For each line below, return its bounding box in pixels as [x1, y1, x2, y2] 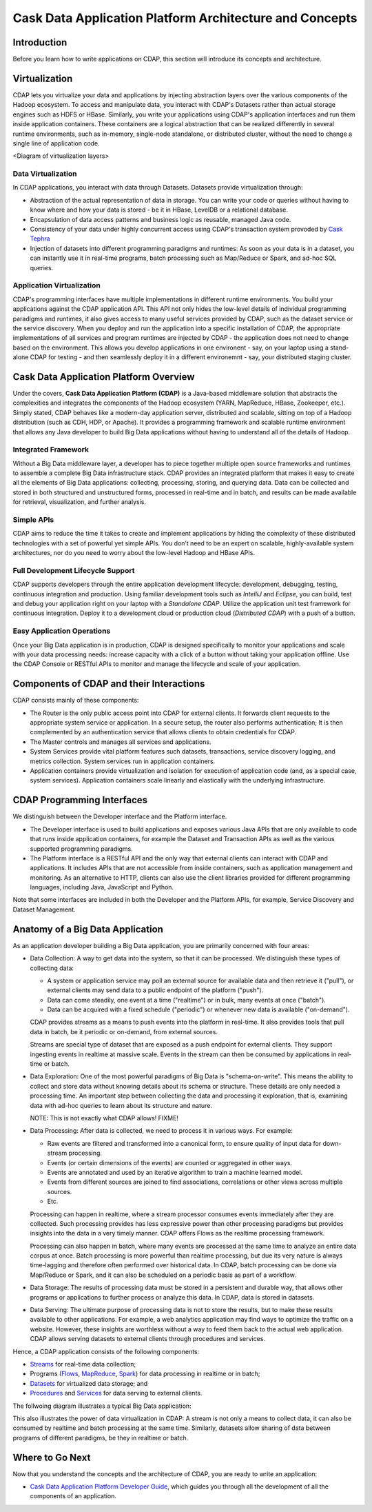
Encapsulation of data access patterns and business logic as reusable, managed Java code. [30, 215, 291, 223]
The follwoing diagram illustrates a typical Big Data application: [12, 1402, 192, 1410]
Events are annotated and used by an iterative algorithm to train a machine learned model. [47, 1168, 303, 1176]
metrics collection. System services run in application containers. [30, 757, 216, 765]
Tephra [30, 234, 51, 243]
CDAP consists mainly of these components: [12, 696, 139, 705]
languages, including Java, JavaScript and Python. [30, 883, 174, 891]
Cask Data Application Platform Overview [12, 371, 195, 383]
